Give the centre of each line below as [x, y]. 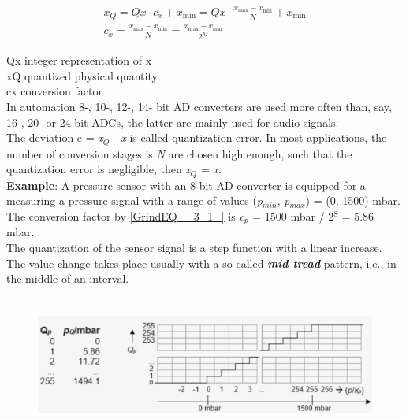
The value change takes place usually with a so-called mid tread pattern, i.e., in [201, 263]
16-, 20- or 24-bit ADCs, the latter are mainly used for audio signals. [173, 122]
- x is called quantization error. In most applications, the [250, 137]
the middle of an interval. [68, 278]
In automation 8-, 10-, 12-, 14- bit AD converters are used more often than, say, [199, 107]
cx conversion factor [54, 91]
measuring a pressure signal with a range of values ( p [135, 200]
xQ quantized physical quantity [82, 75]
